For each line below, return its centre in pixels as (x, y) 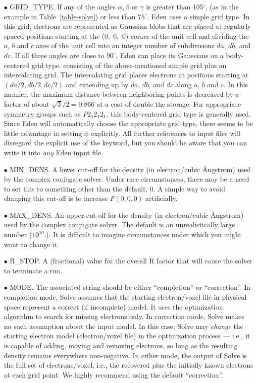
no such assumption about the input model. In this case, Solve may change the (124, 326)
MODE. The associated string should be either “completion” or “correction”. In (130, 287)
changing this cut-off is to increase (56, 198)
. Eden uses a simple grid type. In (198, 16)
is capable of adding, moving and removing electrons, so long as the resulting (121, 345)
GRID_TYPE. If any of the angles (63, 6)
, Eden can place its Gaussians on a (170, 55)
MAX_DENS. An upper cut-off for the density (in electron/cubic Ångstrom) (127, 215)
